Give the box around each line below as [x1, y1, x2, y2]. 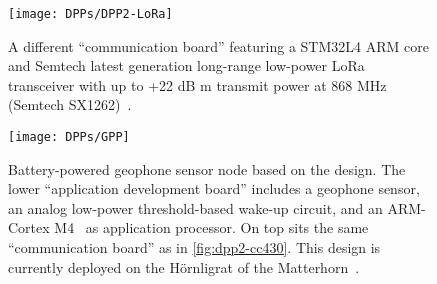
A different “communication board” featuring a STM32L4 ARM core [8, 35, 429, 56]
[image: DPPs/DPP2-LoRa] [8, 7, 173, 21]
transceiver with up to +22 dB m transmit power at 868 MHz [8, 74, 387, 95]
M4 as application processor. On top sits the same [54, 217, 369, 238]
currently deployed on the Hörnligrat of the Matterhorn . [8, 256, 360, 277]
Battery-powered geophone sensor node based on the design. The [8, 158, 406, 179]
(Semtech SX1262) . [8, 94, 132, 115]
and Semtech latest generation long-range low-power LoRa [8, 55, 365, 76]
